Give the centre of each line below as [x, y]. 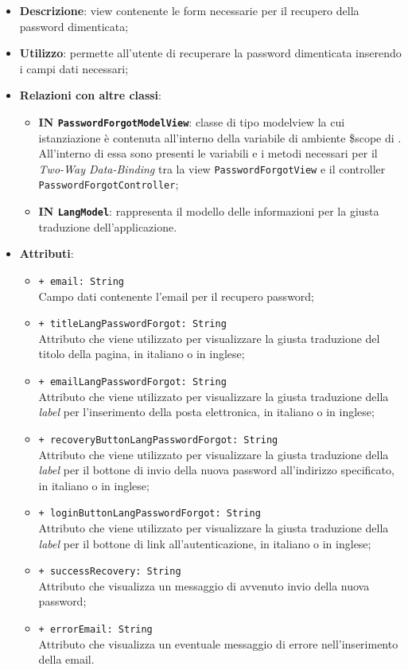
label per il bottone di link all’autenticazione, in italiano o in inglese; [205, 543]
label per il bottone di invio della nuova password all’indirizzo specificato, [216, 470]
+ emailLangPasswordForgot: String [132, 382]
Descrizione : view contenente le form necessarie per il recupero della [189, 10]
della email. [66, 659]
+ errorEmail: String [95, 630]
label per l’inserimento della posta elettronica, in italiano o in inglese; [206, 412]
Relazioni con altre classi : [90, 95]
